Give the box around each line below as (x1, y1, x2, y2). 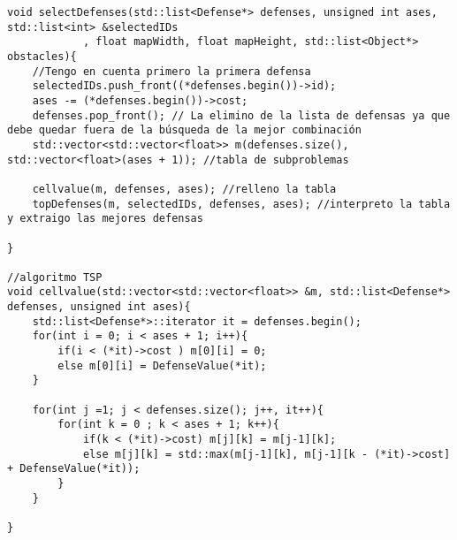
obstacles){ (7, 49, 77, 63)
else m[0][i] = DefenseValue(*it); (57, 359, 267, 372)
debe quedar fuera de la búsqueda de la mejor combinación (7, 124, 362, 137)
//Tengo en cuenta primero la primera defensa (32, 65, 311, 78)
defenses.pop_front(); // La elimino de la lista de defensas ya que (32, 109, 451, 122)
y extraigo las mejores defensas (7, 212, 203, 225)
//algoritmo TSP (7, 270, 103, 284)
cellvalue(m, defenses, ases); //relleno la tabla (32, 182, 337, 195)
